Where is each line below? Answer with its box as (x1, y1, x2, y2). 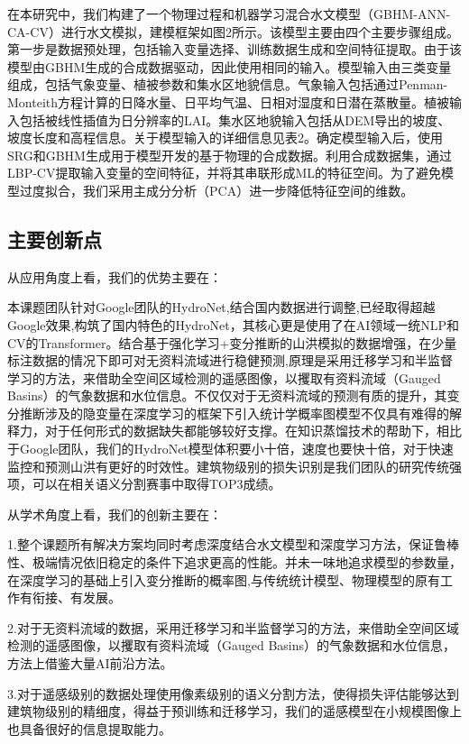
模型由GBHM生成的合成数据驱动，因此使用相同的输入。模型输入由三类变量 (7, 57, 452, 76)
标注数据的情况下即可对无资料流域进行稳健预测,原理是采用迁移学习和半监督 (7, 351, 453, 370)
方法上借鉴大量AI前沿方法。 (7, 654, 173, 673)
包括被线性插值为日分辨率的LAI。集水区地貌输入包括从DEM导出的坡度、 (19, 110, 451, 129)
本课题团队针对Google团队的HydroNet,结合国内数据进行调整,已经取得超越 (7, 298, 436, 317)
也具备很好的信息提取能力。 (7, 719, 171, 738)
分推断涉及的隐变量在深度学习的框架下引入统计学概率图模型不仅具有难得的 (7, 403, 449, 422)
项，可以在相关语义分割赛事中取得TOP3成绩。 (7, 474, 281, 493)
